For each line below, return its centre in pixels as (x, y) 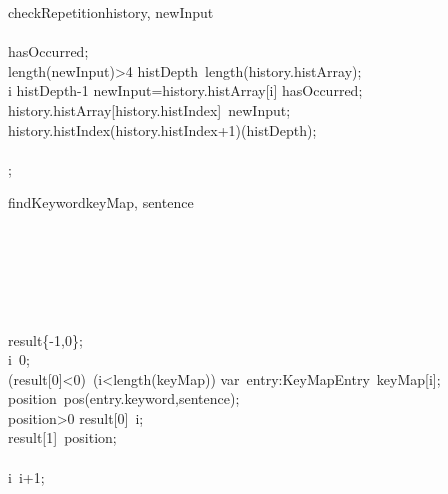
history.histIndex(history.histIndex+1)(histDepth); (162, 129)
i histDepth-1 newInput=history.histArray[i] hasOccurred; (185, 90)
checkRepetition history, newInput (111, 12)
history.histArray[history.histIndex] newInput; (149, 109)
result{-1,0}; (45, 339)
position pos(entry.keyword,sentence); (124, 398)
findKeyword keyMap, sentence (101, 202)
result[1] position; (62, 437)
